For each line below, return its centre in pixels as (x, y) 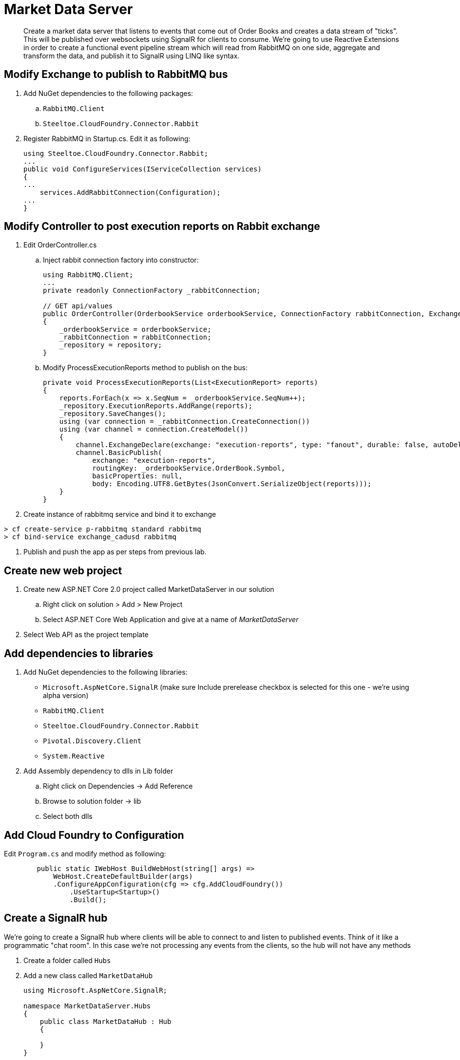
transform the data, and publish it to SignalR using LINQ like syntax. (132, 56)
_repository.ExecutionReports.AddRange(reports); (156, 406)
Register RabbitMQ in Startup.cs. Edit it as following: (107, 138)
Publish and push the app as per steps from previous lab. (115, 552)
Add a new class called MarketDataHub (88, 975)
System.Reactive (74, 756)
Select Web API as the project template (86, 635)
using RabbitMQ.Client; (88, 275)
